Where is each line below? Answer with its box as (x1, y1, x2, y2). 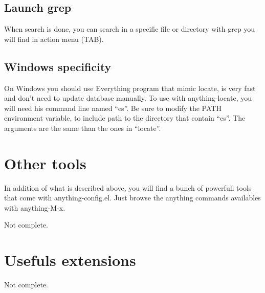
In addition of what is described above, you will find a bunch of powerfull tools (4, 182, 252, 193)
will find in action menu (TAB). (4, 33, 104, 44)
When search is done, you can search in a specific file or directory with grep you (4, 24, 255, 34)
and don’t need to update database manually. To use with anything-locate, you (4, 93, 252, 103)
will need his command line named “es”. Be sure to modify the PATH (4, 102, 222, 113)
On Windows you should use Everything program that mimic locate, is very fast (4, 82, 256, 93)
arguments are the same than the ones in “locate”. (4, 122, 161, 133)
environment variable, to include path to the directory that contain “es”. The (4, 112, 246, 123)
